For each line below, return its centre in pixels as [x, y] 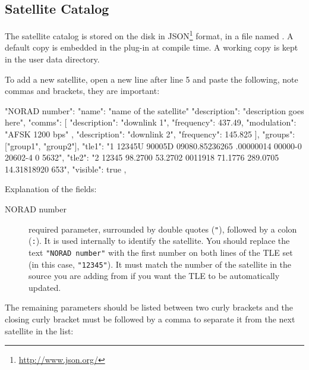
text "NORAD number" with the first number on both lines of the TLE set [161, 252]
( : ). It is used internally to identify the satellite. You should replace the [159, 241]
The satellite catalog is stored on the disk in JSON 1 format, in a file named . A [149, 35]
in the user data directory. [52, 59]
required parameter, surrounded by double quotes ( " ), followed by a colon [163, 229]
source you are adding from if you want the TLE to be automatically [154, 276]
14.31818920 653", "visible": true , [66, 169]
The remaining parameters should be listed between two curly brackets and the [149, 307]
